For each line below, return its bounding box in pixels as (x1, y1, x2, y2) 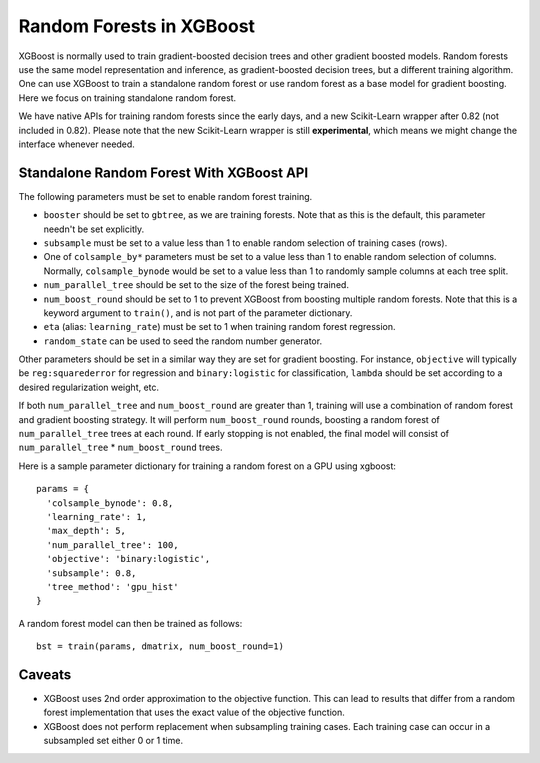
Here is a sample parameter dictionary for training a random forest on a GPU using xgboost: (18, 460, 397, 472)
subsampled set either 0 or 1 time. (43, 735, 184, 747)
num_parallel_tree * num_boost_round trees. (18, 441, 223, 454)
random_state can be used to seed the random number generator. (43, 335, 323, 347)
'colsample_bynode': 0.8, (46, 497, 174, 509)
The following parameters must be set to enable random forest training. (18, 190, 313, 202)
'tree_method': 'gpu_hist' (46, 581, 179, 592)
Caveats (18, 666, 72, 683)
